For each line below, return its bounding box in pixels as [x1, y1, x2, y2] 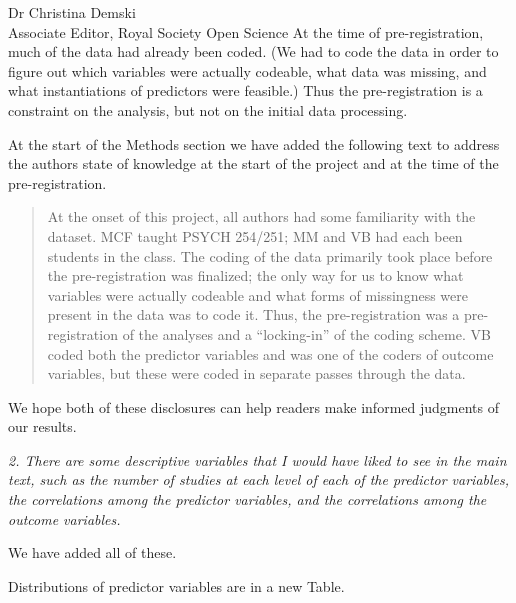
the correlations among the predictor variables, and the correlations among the [8, 489, 487, 510]
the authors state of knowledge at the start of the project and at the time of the [8, 153, 499, 174]
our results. [8, 416, 77, 437]
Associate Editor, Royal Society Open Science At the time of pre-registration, [8, 21, 484, 42]
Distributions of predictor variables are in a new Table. [8, 575, 345, 596]
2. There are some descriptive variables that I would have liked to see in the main [8, 449, 507, 470]
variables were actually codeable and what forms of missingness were [47, 284, 468, 305]
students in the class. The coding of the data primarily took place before [47, 245, 493, 266]
